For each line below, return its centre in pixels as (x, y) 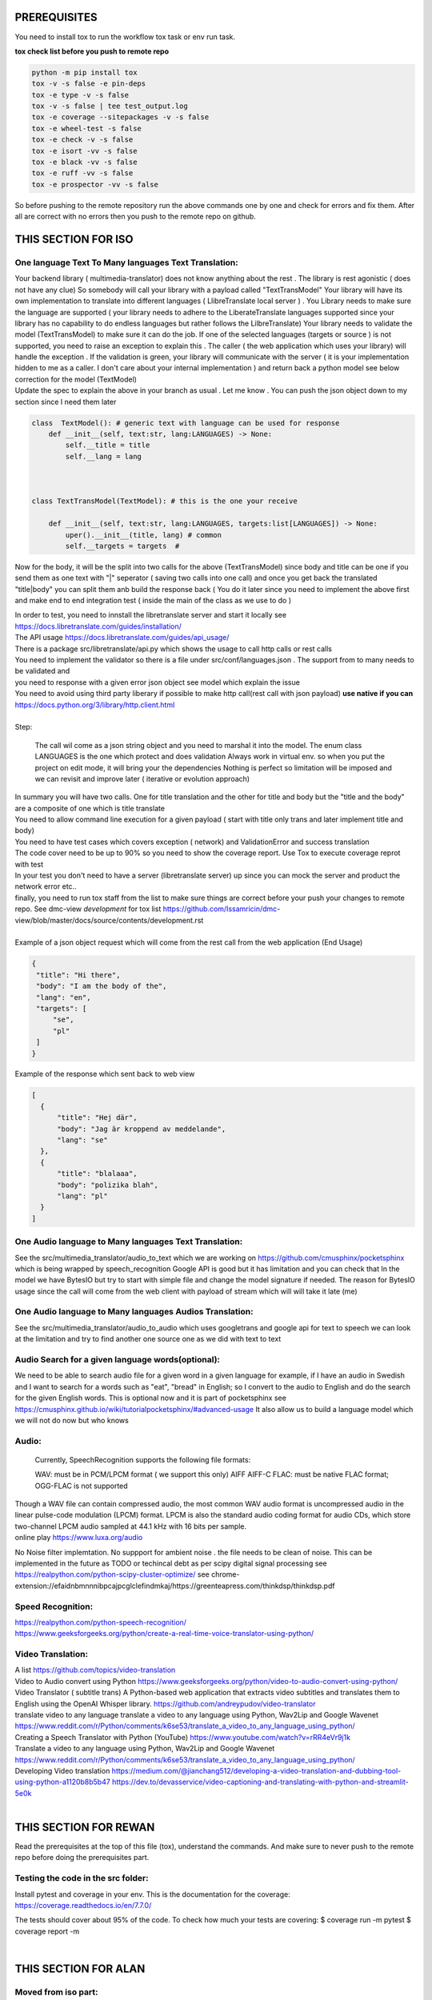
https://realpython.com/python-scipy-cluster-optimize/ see (112, 1574)
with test (29, 864)
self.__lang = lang (103, 456)
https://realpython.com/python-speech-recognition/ (101, 1622)
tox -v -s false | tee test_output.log (110, 106)
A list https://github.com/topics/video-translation (95, 1670)
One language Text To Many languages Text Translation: (127, 262)
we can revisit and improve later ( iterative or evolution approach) (142, 778)
